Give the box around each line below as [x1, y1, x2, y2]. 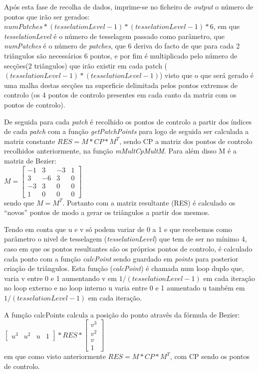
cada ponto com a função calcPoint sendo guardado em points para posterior [4, 253, 239, 263]
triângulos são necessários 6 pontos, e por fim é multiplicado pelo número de [4, 50, 238, 60]
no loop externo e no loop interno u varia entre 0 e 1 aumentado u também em [4, 282, 245, 293]
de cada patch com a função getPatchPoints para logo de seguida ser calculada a [4, 126, 249, 136]
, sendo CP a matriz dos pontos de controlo [119, 135, 253, 146]
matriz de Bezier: [4, 155, 56, 165]
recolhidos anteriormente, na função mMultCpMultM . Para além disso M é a [4, 145, 237, 156]
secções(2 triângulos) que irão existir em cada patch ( [4, 60, 168, 70]
